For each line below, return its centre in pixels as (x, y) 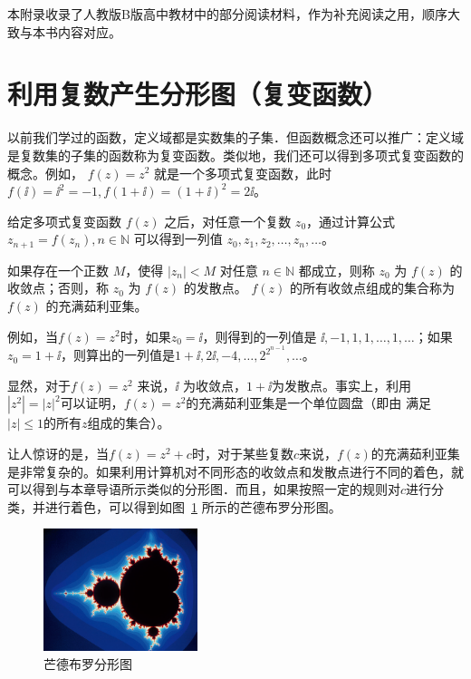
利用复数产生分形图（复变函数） (198, 94)
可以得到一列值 (178, 239)
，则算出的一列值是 (117, 355)
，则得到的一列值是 (260, 336)
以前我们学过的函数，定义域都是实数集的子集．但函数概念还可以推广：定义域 (235, 137)
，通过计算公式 (351, 221)
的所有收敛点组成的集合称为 (372, 288)
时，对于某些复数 (242, 453)
